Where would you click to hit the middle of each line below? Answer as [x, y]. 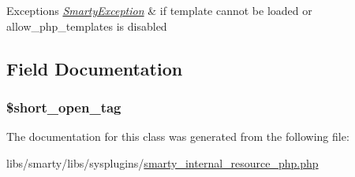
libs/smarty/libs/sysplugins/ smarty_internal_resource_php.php [163, 162]
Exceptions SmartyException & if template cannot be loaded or [159, 10]
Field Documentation [95, 68]
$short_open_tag [64, 107]
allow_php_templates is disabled [87, 26]
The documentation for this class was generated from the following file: [178, 136]
